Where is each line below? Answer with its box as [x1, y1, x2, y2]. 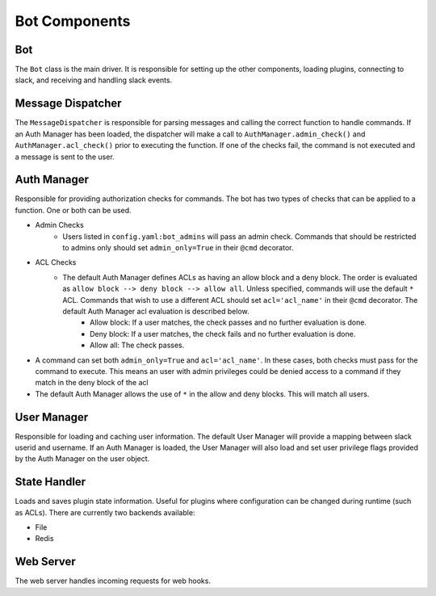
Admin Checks [35, 220, 84, 230]
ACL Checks [35, 258, 77, 267]
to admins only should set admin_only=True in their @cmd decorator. [62, 243, 294, 252]
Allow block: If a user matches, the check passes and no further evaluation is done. [90, 317, 367, 327]
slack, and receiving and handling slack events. [15, 75, 173, 85]
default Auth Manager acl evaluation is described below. [62, 306, 249, 316]
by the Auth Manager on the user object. [15, 454, 150, 464]
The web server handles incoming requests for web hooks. [15, 576, 212, 586]
